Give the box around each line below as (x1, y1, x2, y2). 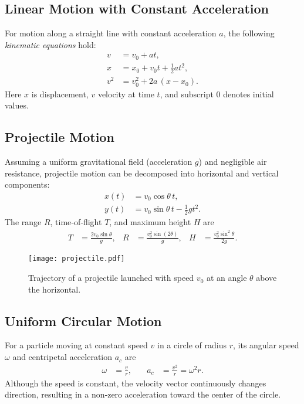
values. (5, 99, 29, 111)
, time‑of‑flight (50, 216, 102, 228)
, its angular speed (232, 339, 299, 351)
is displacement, (31, 87, 89, 100)
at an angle (206, 271, 247, 284)
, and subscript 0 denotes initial (160, 87, 274, 100)
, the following (223, 27, 275, 39)
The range (5, 216, 42, 228)
